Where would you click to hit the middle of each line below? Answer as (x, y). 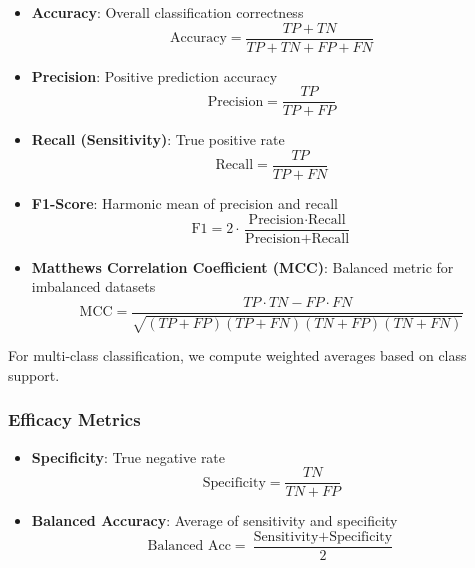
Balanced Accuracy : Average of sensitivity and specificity (214, 520)
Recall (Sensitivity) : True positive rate (158, 139)
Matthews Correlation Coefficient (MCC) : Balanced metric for (242, 266)
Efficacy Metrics (74, 419)
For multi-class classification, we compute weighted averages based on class (237, 355)
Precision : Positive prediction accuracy (154, 75)
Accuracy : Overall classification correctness (167, 12)
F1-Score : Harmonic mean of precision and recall (184, 202)
